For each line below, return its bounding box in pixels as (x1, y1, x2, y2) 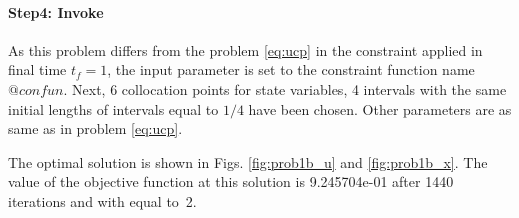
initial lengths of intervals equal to (8, 98, 219, 119)
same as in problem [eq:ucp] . (8, 118, 183, 139)
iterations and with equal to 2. (8, 190, 197, 211)
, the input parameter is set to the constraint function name (107, 59, 475, 80)
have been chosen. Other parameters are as (248, 98, 512, 119)
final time (8, 59, 67, 80)
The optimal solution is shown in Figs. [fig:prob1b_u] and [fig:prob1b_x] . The (8, 151, 488, 172)
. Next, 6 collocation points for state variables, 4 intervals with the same (63, 78, 507, 99)
